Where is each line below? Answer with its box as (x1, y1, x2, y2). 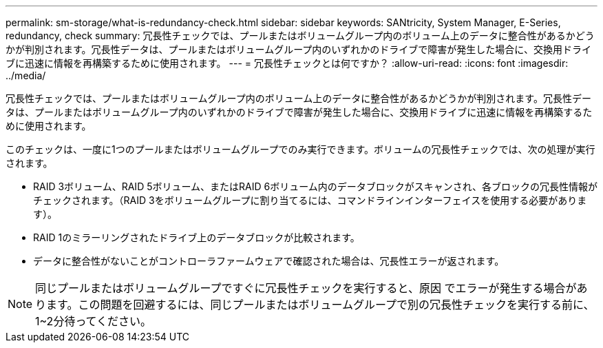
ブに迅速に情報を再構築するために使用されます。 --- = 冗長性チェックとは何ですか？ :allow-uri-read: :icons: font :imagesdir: (6, 57, 569, 69)
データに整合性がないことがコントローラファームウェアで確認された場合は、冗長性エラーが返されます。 (33, 255, 505, 267)
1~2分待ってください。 (35, 314, 152, 328)
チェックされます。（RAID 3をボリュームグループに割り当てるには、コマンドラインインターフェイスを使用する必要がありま (33, 194, 587, 206)
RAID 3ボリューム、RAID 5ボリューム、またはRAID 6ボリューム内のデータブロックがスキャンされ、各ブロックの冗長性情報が (33, 181, 597, 192)
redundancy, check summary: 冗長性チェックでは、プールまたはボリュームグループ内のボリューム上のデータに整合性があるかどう (6, 30, 595, 41)
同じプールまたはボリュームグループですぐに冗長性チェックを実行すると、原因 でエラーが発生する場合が (35, 281, 577, 295)
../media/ (6, 70, 46, 81)
